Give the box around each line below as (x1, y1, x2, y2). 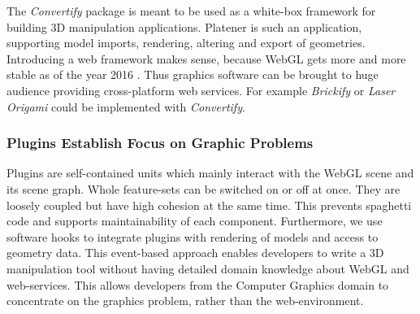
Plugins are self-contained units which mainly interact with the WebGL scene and (6, 164, 414, 181)
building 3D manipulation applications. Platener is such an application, (6, 18, 362, 35)
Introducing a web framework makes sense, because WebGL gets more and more (6, 50, 406, 67)
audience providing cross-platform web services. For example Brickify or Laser (6, 81, 396, 98)
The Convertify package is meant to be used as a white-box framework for (6, 2, 376, 19)
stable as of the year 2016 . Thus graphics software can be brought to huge (6, 66, 379, 83)
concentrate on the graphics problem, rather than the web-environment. (6, 292, 364, 309)
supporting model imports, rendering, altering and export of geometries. (6, 34, 366, 51)
